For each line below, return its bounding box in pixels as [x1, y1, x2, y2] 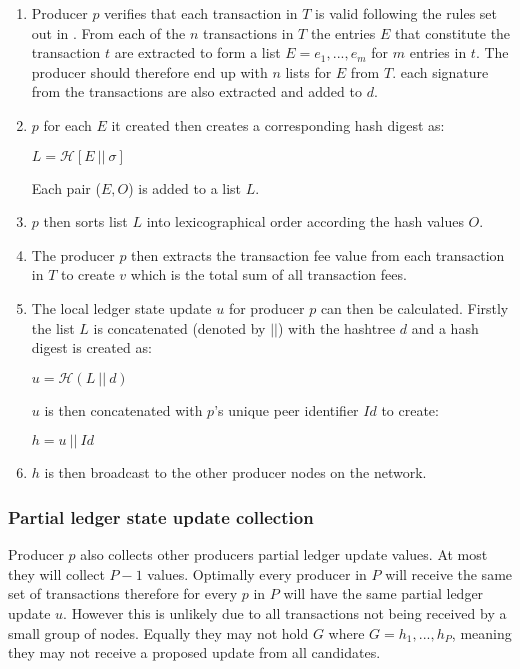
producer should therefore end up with [31, 61, 268, 82]
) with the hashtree [277, 317, 396, 338]
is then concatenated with [44, 399, 203, 420]
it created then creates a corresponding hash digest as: [111, 114, 445, 135]
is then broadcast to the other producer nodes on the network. [44, 462, 427, 483]
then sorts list [43, 211, 128, 232]
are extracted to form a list [114, 42, 281, 63]
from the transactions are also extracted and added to [31, 81, 362, 102]
